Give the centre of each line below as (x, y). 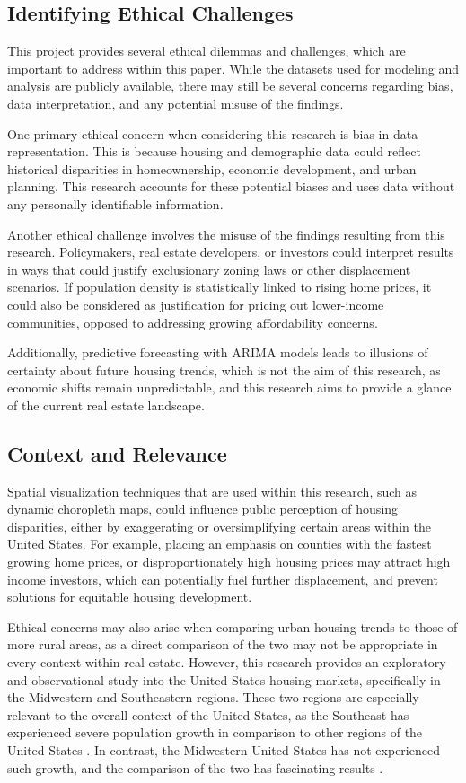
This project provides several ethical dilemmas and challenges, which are (207, 51)
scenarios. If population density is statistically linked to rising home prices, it (220, 287)
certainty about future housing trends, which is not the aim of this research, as (224, 370)
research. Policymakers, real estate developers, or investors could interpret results (231, 252)
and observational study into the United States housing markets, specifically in (224, 679)
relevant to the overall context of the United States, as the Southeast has (208, 714)
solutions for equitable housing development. (130, 597)
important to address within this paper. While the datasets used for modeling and (233, 68)
